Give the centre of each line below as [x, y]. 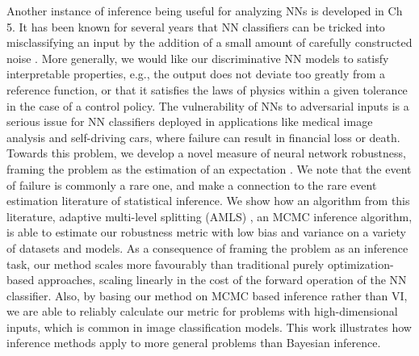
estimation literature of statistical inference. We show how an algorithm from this [208, 201]
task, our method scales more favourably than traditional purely [166, 264]
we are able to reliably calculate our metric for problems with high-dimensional [202, 311]
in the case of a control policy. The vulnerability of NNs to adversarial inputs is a [208, 105]
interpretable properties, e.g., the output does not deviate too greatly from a [196, 74]
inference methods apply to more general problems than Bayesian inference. [194, 343]
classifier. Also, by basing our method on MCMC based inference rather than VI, [207, 295]
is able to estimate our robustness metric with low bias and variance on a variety [206, 232]
